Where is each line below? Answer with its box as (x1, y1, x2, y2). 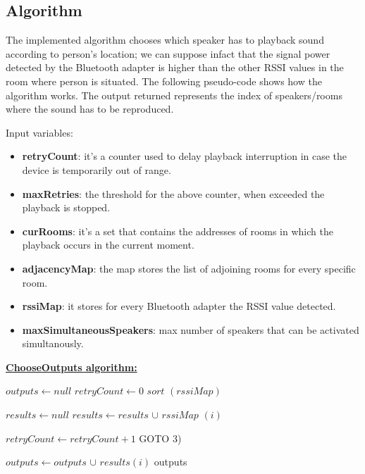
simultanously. (22, 336, 84, 351)
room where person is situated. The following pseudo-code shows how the (6, 73, 322, 88)
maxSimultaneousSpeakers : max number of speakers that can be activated (22, 322, 359, 337)
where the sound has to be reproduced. (6, 101, 174, 116)
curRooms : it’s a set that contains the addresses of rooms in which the (22, 223, 333, 238)
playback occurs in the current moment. (22, 237, 194, 252)
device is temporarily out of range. (22, 162, 171, 177)
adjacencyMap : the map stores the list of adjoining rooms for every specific (22, 261, 356, 275)
